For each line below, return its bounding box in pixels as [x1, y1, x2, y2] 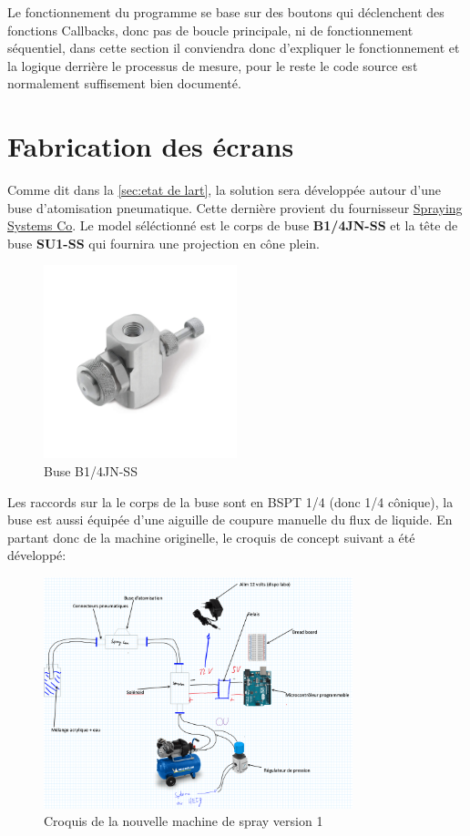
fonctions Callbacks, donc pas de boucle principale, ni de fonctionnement [7, 20, 414, 39]
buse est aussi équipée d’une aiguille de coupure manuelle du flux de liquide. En [7, 510, 453, 529]
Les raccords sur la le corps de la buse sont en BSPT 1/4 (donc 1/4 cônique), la [7, 492, 454, 511]
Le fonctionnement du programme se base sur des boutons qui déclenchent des [7, 3, 444, 21]
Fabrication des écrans [7, 127, 294, 165]
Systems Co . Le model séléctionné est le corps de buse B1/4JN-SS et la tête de [7, 216, 458, 235]
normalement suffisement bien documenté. [7, 74, 241, 93]
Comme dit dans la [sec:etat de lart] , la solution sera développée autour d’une [7, 180, 442, 199]
